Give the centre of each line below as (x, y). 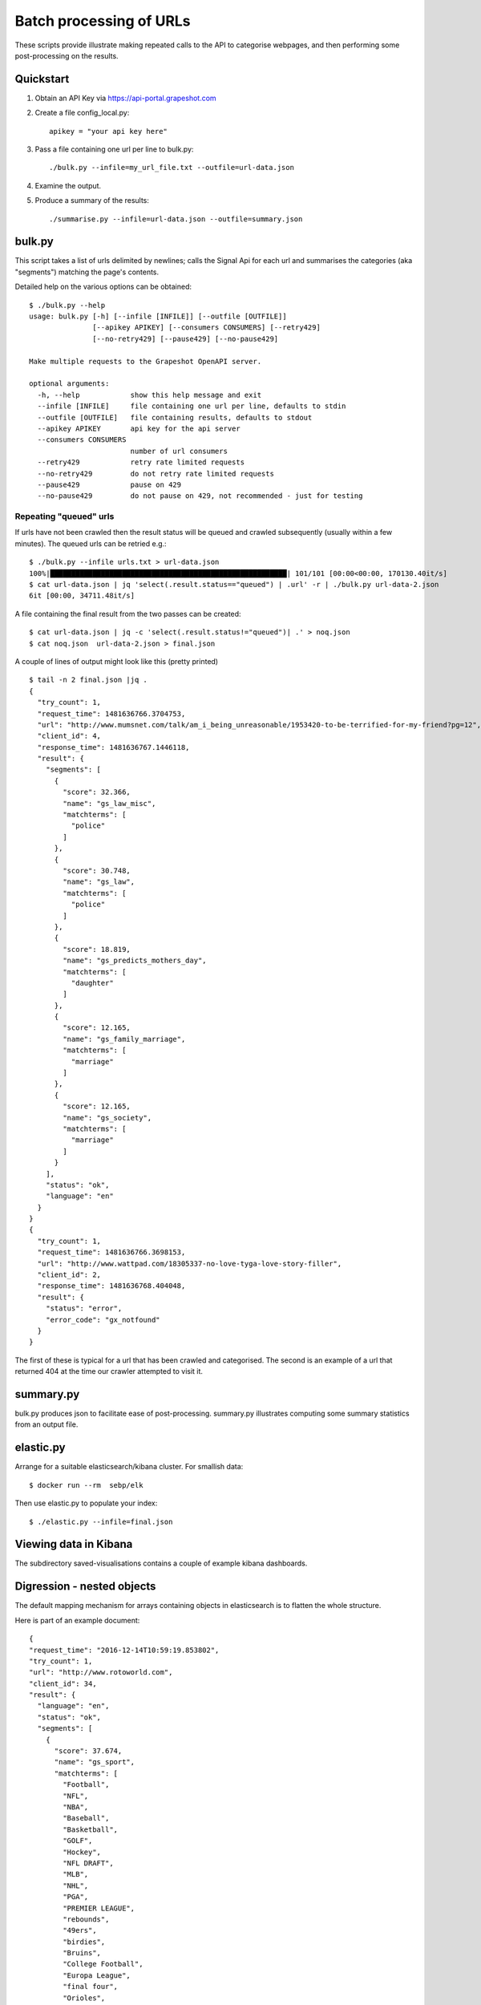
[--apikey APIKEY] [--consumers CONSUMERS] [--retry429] (206, 328)
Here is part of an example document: (77, 1620)
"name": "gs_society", (107, 1118)
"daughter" (92, 983)
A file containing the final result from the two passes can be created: (128, 614)
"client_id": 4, (69, 736)
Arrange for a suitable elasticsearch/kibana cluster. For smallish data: (129, 1467)
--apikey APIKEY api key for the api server (139, 428)
